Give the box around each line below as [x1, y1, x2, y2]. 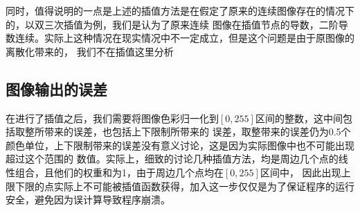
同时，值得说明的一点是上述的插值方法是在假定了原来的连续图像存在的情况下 [6, 3, 354, 17]
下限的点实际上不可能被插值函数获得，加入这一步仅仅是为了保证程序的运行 [15, 178, 354, 193]
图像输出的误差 [6, 78, 107, 99]
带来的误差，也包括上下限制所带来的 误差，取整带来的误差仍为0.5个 [44, 124, 351, 139]
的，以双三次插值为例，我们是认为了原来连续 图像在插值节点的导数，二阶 [6, 17, 339, 31]
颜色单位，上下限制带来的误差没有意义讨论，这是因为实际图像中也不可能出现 [6, 137, 354, 152]
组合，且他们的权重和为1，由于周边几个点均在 [15, 164, 224, 179]
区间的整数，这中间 [255, 110, 343, 125]
